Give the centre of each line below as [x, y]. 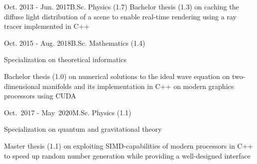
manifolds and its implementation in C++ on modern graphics [138, 86]
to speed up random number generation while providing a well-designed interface [127, 155]
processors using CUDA [40, 96]
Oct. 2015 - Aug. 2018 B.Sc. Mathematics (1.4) [75, 42]
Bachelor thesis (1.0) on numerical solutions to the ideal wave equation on [117, 76]
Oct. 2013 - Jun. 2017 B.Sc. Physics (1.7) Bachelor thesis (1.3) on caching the [122, 6]
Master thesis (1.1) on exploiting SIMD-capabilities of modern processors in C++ [129, 145]
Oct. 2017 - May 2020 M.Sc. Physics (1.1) [68, 112]
